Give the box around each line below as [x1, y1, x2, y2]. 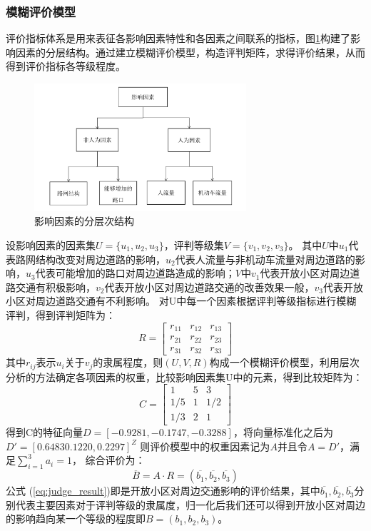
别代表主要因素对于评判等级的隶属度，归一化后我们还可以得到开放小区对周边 [6, 497, 365, 512]
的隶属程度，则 [93, 355, 163, 370]
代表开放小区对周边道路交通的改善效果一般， [104, 279, 315, 294]
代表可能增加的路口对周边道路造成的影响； [35, 265, 235, 280]
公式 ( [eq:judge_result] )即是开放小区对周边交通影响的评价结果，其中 [6, 483, 320, 498]
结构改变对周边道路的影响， [35, 251, 166, 266]
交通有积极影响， [15, 279, 96, 294]
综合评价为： [85, 452, 146, 467]
